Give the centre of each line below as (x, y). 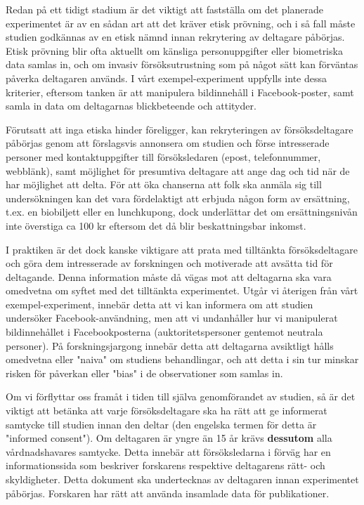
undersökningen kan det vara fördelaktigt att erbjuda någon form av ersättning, (178, 198)
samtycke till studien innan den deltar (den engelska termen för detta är (161, 424)
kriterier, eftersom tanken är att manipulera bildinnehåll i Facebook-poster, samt (180, 92)
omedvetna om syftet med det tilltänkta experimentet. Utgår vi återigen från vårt (182, 290)
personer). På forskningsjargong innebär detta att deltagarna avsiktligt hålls (170, 345)
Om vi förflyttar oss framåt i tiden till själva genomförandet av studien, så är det (181, 396)
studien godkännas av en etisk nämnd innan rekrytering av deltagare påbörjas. (175, 37)
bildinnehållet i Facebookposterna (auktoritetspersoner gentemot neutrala (164, 332)
